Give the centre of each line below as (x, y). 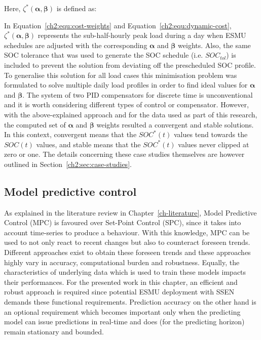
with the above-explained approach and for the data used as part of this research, (131, 114)
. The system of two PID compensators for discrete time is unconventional (138, 94)
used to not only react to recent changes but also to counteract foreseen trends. (127, 242)
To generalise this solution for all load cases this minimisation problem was (121, 75)
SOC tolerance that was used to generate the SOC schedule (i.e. (104, 55)
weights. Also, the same (214, 45)
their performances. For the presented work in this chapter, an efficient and (121, 282)
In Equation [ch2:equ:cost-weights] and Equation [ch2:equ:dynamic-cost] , (118, 25)
